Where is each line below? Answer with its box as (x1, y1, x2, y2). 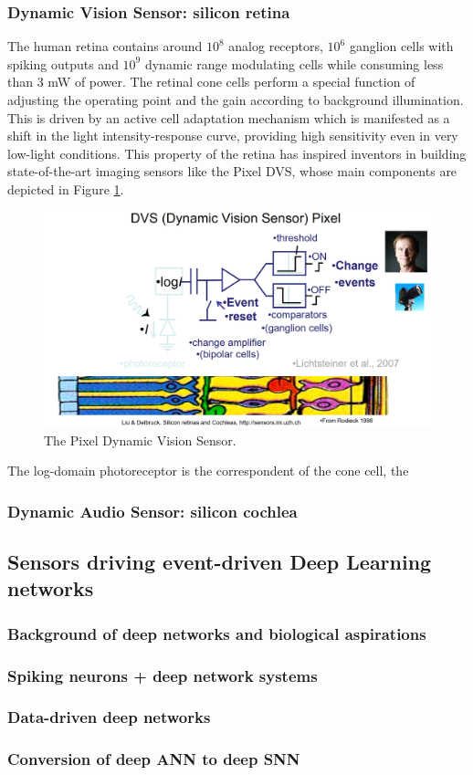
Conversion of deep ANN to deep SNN (7, 748, 300, 770)
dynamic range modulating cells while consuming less (144, 54, 444, 73)
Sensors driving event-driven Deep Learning (7, 548, 432, 575)
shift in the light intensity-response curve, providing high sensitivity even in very (7, 126, 458, 145)
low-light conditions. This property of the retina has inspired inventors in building (7, 143, 467, 162)
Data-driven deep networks (7, 706, 211, 728)
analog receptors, (228, 37, 323, 56)
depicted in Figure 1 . (7, 179, 124, 198)
